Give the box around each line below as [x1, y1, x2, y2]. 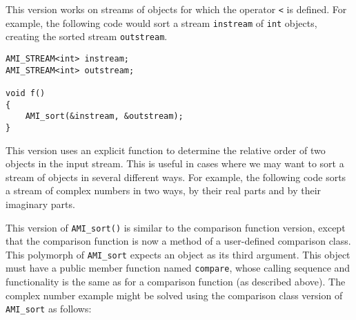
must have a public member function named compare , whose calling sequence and [6, 261, 350, 275]
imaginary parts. [6, 196, 75, 211]
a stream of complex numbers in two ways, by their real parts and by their [6, 183, 322, 198]
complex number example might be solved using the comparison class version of [6, 288, 343, 302]
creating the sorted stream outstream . [6, 29, 168, 44]
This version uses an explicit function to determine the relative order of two [6, 142, 326, 157]
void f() [6, 88, 46, 98]
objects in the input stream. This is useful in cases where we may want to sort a [6, 156, 344, 171]
